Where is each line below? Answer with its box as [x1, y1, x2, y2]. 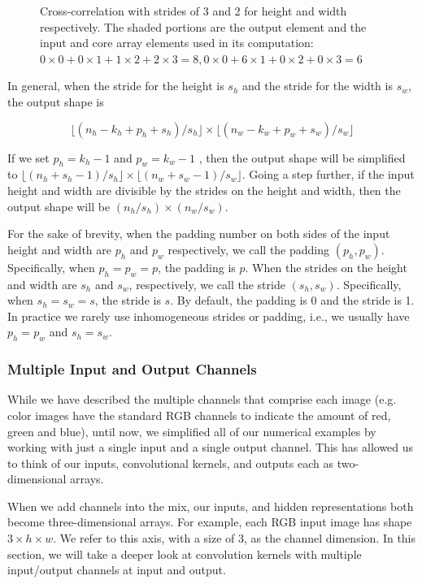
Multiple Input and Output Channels [7, 359, 257, 379]
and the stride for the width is [242, 77, 393, 94]
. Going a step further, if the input [241, 166, 415, 183]
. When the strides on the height [245, 258, 407, 275]
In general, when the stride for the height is [7, 77, 224, 94]
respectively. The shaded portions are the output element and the [40, 18, 367, 35]
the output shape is [7, 93, 104, 110]
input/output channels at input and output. [7, 561, 226, 578]
